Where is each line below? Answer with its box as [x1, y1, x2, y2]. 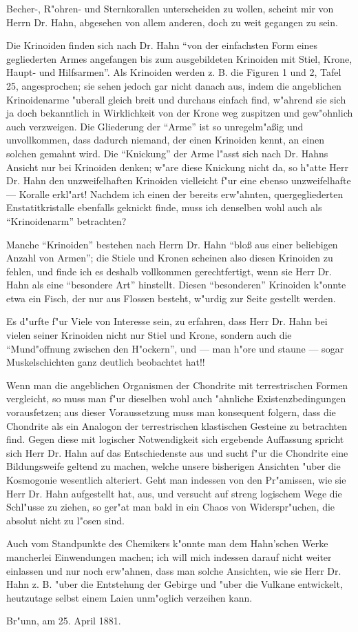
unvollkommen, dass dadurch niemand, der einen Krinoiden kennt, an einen [6, 132, 324, 147]
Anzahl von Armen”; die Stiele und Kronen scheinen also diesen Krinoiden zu [6, 250, 333, 265]
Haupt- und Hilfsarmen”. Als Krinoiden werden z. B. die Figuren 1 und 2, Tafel [6, 65, 341, 79]
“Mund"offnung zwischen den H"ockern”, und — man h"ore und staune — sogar [6, 341, 344, 355]
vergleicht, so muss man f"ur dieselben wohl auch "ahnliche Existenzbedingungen [6, 391, 346, 406]
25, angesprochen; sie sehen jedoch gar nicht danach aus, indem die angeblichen [6, 78, 341, 92]
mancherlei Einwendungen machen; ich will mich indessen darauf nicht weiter [6, 549, 332, 564]
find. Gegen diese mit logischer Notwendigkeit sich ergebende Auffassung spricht [6, 432, 344, 446]
